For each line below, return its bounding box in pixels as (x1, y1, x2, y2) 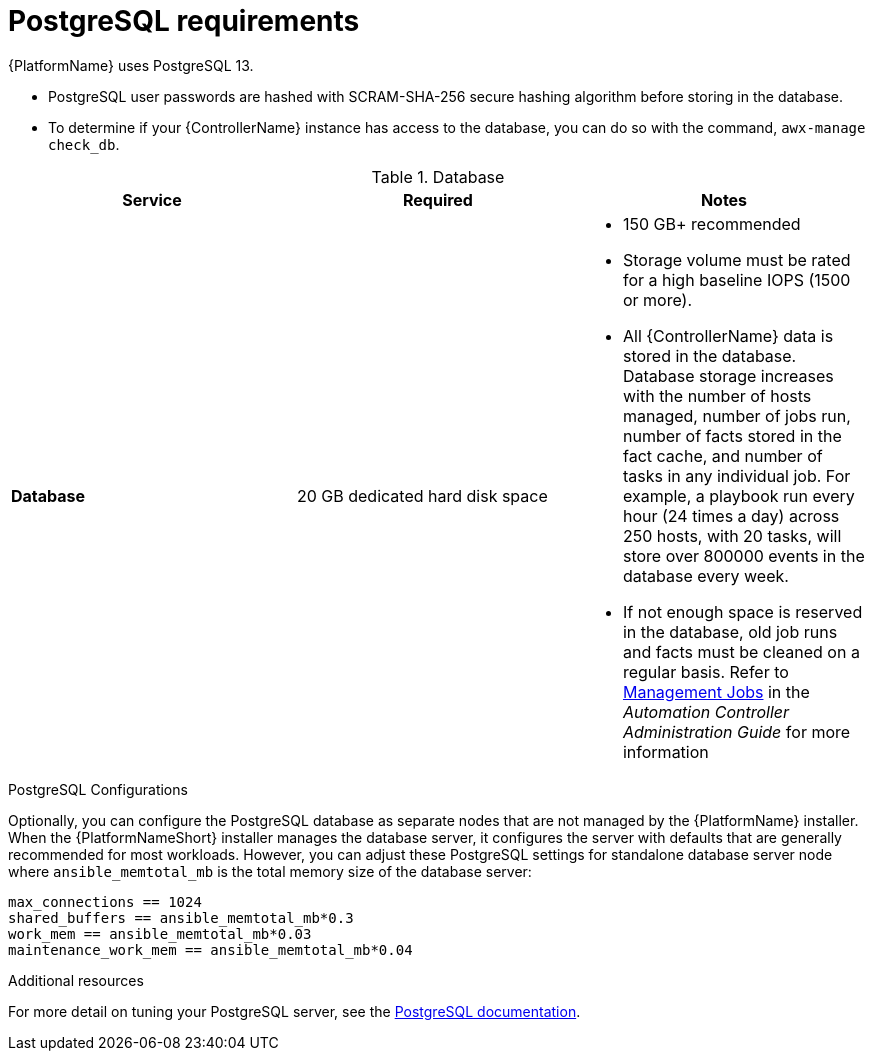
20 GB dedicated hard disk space (296, 485, 548, 506)
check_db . (48, 135, 120, 153)
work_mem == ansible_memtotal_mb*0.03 (8, 925, 312, 942)
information (622, 741, 709, 762)
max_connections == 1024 (8, 893, 202, 910)
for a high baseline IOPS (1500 (622, 269, 851, 290)
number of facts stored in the (622, 425, 842, 446)
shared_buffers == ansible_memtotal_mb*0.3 (8, 909, 354, 926)
